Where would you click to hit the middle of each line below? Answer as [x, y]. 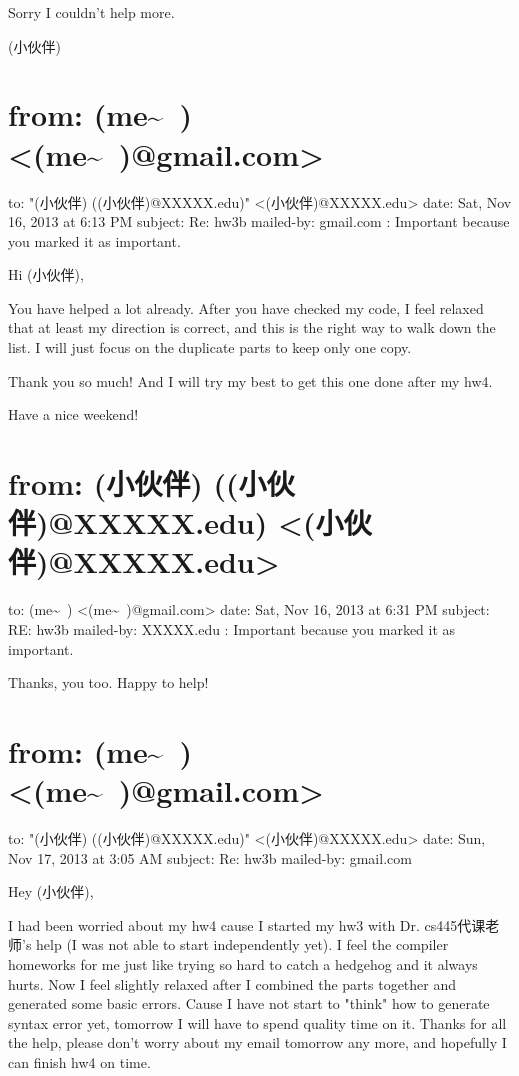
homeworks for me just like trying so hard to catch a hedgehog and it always [243, 964]
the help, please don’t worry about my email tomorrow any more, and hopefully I [257, 1042]
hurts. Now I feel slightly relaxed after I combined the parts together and [232, 983]
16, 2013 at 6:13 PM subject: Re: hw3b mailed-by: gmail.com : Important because [259, 221]
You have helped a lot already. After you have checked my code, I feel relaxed [246, 307]
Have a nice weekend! [73, 414]
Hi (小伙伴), [46, 274]
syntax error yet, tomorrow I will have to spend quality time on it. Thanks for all [257, 1022]
